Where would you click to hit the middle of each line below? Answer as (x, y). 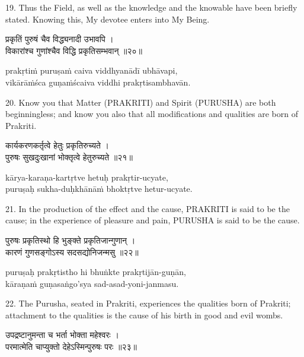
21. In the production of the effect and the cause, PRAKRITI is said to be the (148, 208)
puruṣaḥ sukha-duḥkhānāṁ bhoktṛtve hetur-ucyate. (99, 189)
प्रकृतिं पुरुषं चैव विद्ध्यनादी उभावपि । (60, 39)
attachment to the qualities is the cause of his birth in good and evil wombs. (144, 315)
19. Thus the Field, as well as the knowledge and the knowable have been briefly (151, 7)
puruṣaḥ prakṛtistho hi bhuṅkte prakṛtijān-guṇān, (96, 272)
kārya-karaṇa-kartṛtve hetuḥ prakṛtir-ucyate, (87, 177)
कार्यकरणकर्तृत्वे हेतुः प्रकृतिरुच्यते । (57, 145)
